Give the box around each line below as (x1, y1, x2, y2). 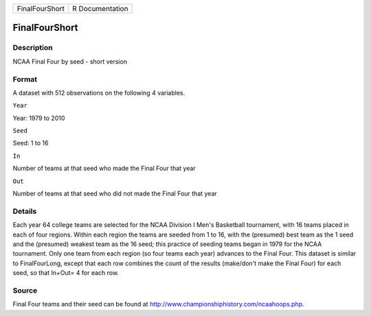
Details (12, 206, 37, 216)
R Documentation (72, 4, 128, 13)
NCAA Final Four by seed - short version (12, 57, 127, 65)
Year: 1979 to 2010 (12, 114, 65, 122)
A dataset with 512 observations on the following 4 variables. (12, 88, 185, 97)
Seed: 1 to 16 (12, 139, 49, 147)
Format (12, 74, 38, 84)
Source (12, 285, 38, 295)
